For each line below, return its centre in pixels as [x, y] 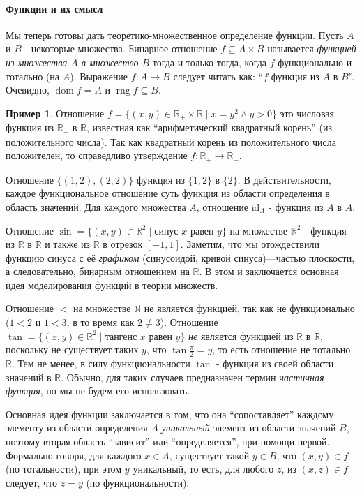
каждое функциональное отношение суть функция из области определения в [168, 193]
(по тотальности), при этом [64, 469]
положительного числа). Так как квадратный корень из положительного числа [171, 141]
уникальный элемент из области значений [249, 428]
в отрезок [123, 244]
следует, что [32, 482]
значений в [29, 377]
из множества [37, 62]
